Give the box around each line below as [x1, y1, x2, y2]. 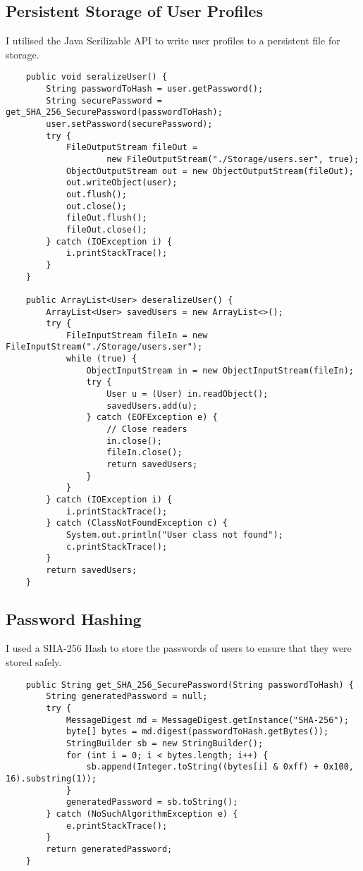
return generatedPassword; [46, 844, 173, 854]
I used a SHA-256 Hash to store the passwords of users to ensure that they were [6, 641, 352, 655]
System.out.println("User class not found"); [66, 529, 283, 540]
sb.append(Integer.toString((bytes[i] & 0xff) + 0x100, [86, 762, 354, 772]
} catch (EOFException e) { [86, 412, 218, 423]
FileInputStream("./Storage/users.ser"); [6, 342, 203, 352]
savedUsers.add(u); [106, 400, 198, 411]
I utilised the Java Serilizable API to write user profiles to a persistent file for [6, 33, 340, 48]
